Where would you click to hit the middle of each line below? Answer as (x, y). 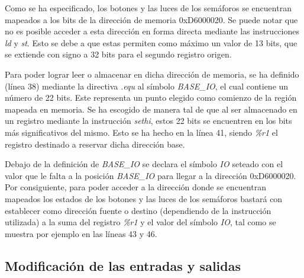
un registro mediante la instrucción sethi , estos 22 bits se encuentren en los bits (148, 121)
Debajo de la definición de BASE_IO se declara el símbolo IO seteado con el (144, 164)
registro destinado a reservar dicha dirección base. (95, 144)
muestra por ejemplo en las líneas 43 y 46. (81, 233)
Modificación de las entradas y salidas (123, 265)
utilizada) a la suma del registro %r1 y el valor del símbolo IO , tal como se (140, 222)
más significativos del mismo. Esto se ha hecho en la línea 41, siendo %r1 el (141, 132)
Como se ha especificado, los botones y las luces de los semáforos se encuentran (148, 8)
